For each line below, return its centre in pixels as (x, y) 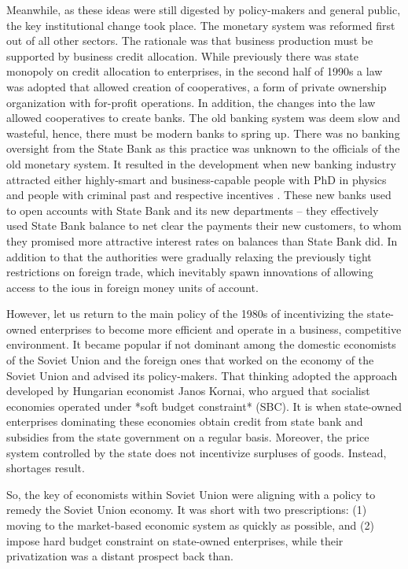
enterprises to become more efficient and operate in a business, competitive (221, 329)
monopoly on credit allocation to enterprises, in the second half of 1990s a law (195, 71)
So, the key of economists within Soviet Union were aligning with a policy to (191, 494)
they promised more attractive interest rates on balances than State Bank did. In (202, 240)
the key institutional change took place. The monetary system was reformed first (201, 25)
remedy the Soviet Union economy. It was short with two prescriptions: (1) (187, 510)
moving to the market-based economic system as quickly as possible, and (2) (190, 525)
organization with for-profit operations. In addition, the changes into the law (191, 102)
